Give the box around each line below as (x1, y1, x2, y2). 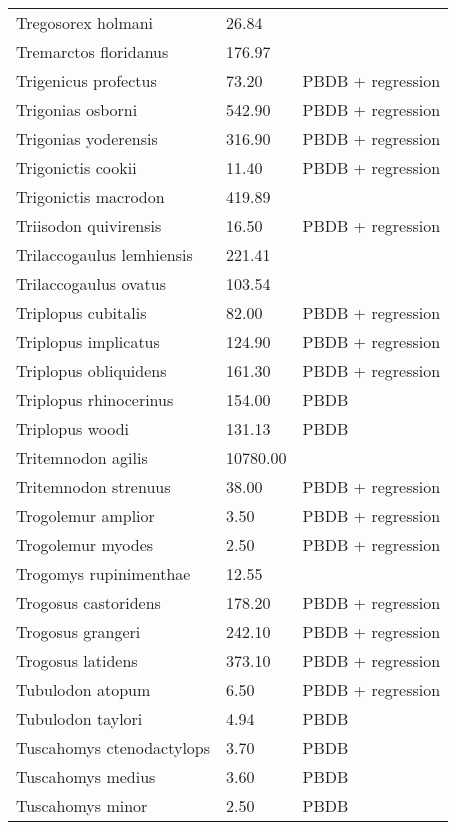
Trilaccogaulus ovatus (16, 272, 167, 295)
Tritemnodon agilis (16, 446, 148, 469)
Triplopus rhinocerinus (16, 388, 174, 411)
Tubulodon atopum (16, 678, 151, 701)
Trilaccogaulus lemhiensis (16, 243, 193, 266)
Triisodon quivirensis (16, 214, 162, 237)
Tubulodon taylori (16, 707, 143, 730)
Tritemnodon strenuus (16, 475, 171, 498)
